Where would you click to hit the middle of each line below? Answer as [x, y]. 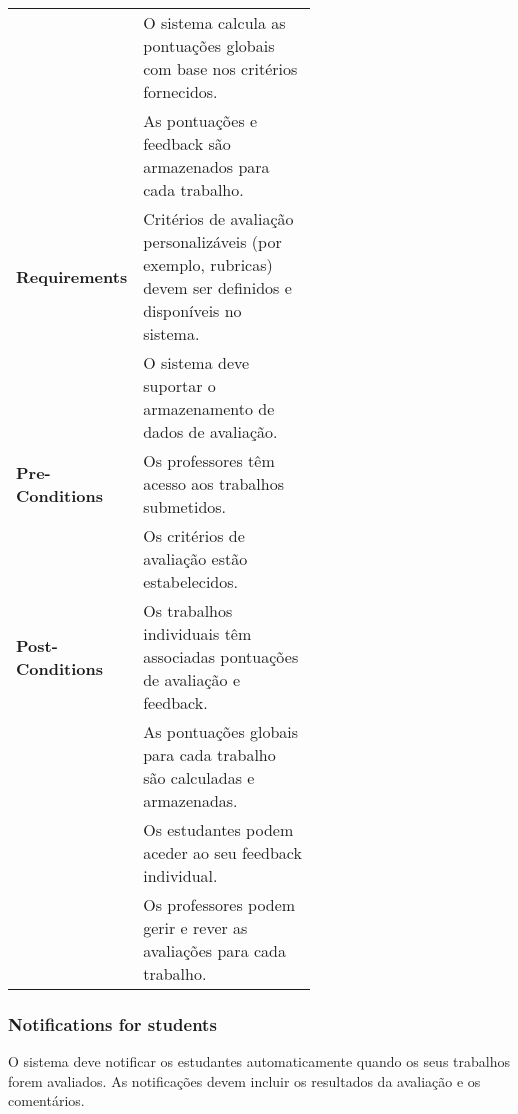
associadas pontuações [221, 656]
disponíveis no [192, 310]
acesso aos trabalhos [214, 483]
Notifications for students [112, 1023]
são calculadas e [199, 777]
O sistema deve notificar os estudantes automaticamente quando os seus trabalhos [259, 1061]
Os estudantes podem [218, 829]
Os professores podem [219, 904]
